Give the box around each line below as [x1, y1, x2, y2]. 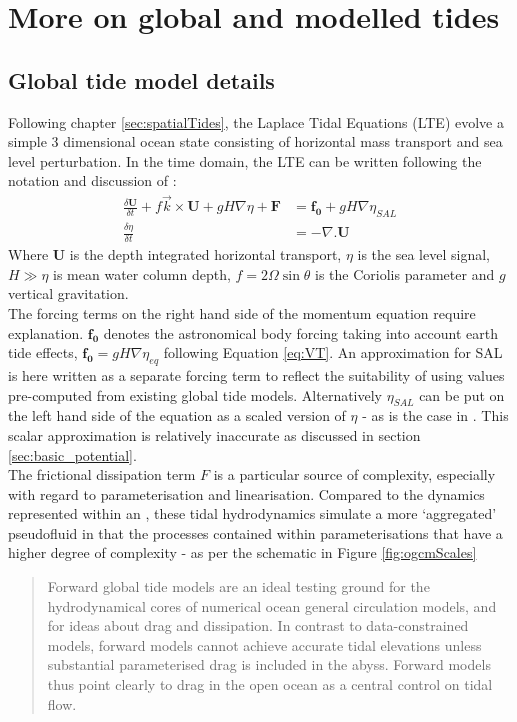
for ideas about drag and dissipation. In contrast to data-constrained [47, 615, 469, 636]
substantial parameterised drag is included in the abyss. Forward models [47, 654, 491, 675]
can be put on [419, 384, 505, 405]
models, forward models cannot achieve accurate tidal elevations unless [47, 634, 482, 655]
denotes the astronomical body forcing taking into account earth [103, 322, 498, 343]
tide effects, [8, 342, 78, 363]
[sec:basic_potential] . [8, 444, 137, 465]
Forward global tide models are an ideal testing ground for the [47, 576, 430, 597]
